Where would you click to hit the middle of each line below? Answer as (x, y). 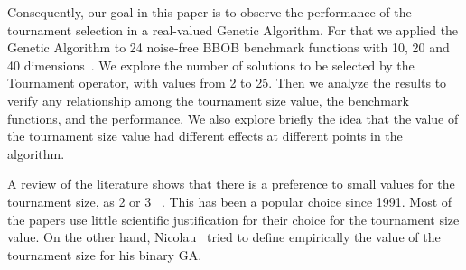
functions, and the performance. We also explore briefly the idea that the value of (233, 118)
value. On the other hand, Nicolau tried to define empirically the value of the (224, 237)
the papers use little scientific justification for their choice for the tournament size (233, 219)
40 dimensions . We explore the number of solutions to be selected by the (211, 65)
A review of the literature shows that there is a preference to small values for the (231, 184)
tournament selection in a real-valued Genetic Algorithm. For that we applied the (233, 29)
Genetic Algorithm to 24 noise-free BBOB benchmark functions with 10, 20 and (228, 47)
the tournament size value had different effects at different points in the (205, 136)
